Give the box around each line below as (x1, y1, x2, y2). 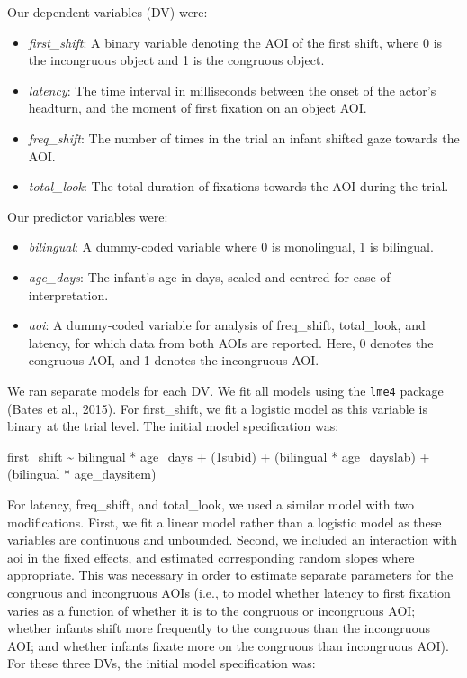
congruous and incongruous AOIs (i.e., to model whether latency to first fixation (7, 582, 451, 601)
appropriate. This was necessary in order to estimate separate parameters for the (7, 565, 454, 584)
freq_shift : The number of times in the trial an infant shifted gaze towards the (28, 128, 460, 147)
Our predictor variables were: (7, 206, 168, 225)
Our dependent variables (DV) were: (7, 3, 208, 21)
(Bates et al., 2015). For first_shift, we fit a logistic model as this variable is (7, 399, 427, 417)
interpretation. (28, 285, 109, 304)
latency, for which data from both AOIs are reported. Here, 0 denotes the (28, 333, 434, 352)
